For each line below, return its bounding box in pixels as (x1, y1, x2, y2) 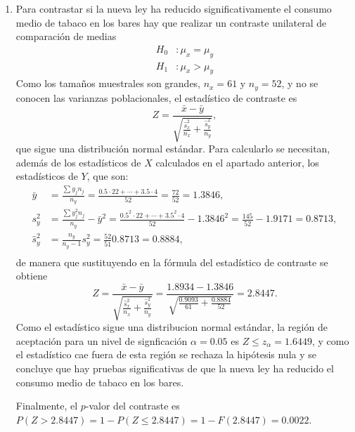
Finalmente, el (15, 398, 78, 413)
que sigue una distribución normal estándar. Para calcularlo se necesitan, (15, 141, 330, 156)
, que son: (86, 169, 129, 183)
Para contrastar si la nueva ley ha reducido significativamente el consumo (15, 1, 332, 15)
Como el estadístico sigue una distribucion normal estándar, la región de (15, 320, 328, 334)
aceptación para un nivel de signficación (15, 333, 188, 348)
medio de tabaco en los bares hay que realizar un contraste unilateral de (15, 15, 327, 30)
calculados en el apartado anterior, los (155, 155, 319, 169)
